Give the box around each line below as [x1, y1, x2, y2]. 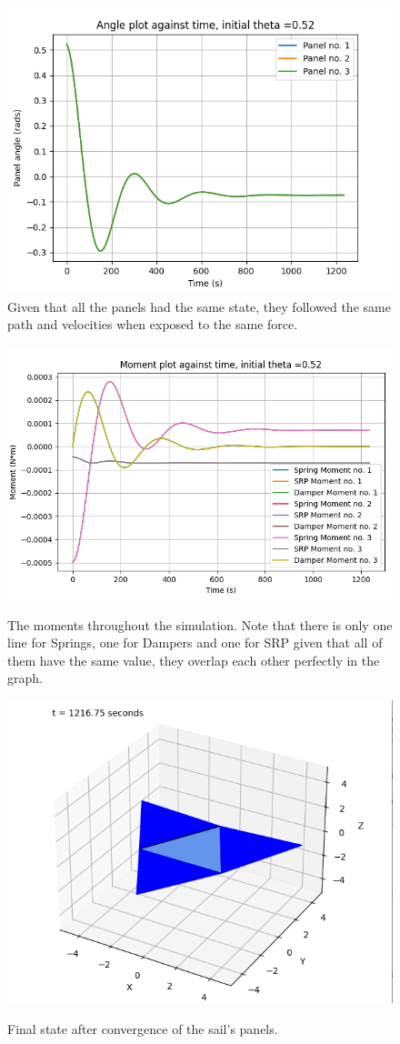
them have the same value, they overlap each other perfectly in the [7, 650, 380, 669]
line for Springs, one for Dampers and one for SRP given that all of [7, 633, 383, 652]
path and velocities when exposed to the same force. [7, 315, 298, 334]
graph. [7, 668, 43, 688]
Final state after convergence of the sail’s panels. [7, 1019, 278, 1038]
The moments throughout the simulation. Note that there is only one [7, 615, 393, 634]
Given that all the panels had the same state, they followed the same [7, 296, 391, 316]
